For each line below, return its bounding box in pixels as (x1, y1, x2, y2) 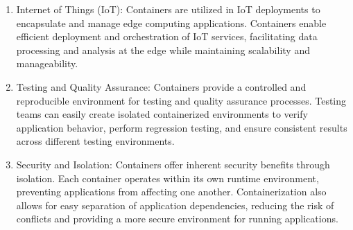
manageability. (16, 56, 78, 71)
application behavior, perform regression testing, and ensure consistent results (16, 120, 347, 134)
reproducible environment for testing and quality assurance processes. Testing (16, 93, 347, 107)
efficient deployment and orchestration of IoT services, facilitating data (16, 29, 318, 44)
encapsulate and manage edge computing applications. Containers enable (16, 15, 327, 30)
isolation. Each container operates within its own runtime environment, (16, 170, 319, 185)
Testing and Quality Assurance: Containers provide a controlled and (16, 79, 307, 94)
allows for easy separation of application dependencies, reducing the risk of (16, 197, 334, 212)
